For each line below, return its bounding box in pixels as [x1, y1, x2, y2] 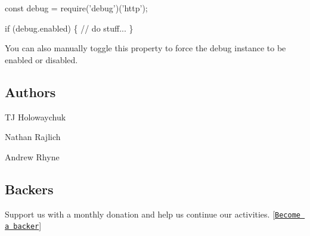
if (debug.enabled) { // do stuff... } [5, 21, 134, 34]
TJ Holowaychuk [5, 110, 66, 123]
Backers [5, 179, 54, 198]
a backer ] [5, 219, 42, 232]
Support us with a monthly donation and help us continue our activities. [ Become [5, 207, 300, 220]
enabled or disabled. [5, 53, 78, 66]
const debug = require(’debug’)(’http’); [5, 2, 148, 14]
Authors [5, 82, 56, 101]
